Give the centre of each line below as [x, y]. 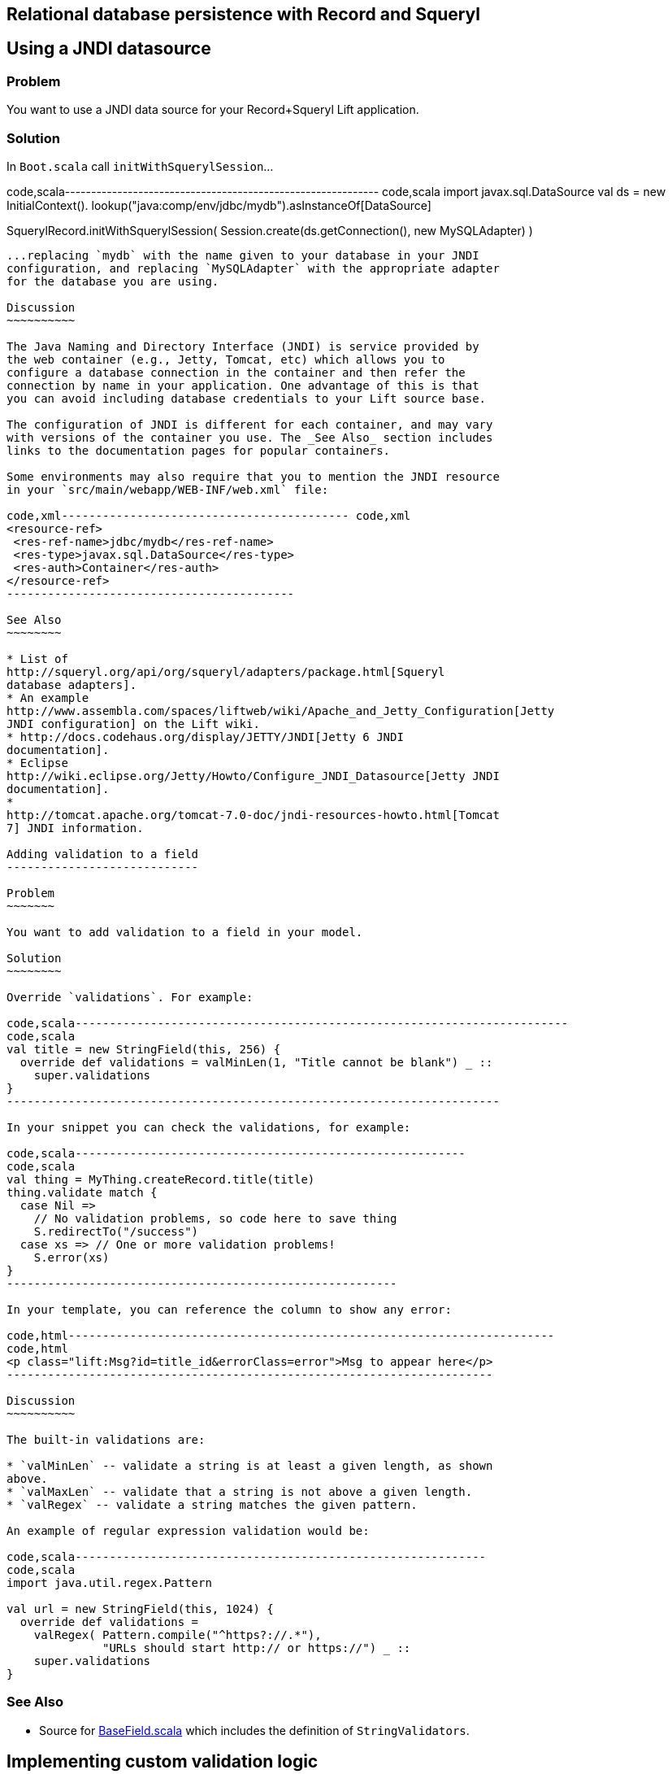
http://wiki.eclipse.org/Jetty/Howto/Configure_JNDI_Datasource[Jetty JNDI [253, 776]
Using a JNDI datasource [109, 49]
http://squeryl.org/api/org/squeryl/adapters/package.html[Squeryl [226, 671]
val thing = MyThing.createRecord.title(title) [161, 1179]
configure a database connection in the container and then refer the [236, 372]
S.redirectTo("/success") [116, 1231]
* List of [37, 658]
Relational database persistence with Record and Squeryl [244, 14]
